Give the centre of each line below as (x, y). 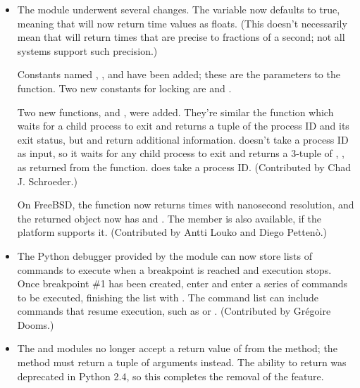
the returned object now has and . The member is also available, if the (169, 218)
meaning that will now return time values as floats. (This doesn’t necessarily (182, 23)
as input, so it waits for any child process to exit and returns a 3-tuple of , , (181, 153)
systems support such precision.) (87, 50)
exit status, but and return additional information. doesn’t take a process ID (183, 139)
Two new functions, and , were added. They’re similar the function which (175, 112)
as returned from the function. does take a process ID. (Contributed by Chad (184, 167)
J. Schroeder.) (47, 181)
